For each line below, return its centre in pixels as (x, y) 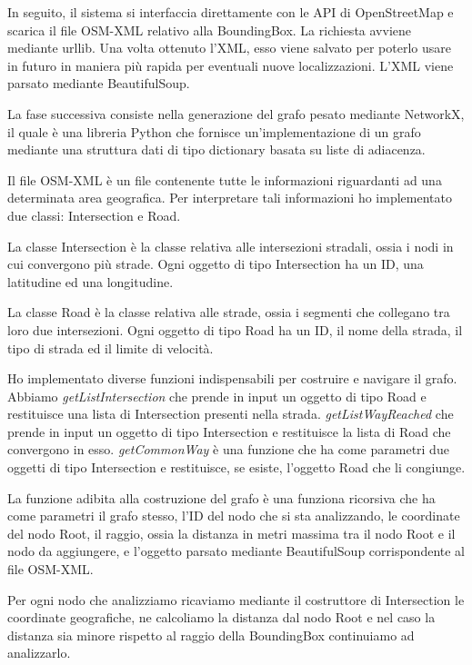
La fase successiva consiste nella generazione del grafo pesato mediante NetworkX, (236, 113)
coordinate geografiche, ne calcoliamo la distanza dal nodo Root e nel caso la (221, 617)
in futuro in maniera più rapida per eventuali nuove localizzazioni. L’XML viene (231, 65)
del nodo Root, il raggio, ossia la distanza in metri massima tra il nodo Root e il (231, 533)
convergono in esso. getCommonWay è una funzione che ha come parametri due (228, 449)
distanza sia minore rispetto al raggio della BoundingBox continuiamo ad (211, 635)
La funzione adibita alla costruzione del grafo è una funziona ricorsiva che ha (221, 497)
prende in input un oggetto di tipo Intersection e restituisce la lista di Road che (229, 431)
